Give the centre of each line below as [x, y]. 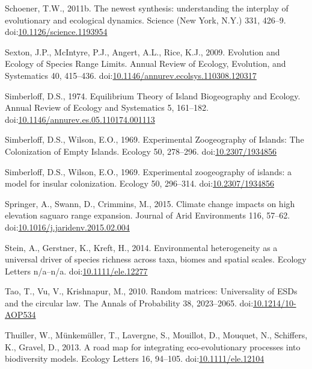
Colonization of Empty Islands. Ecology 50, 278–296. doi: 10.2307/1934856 [141, 151]
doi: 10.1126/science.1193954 [56, 32]
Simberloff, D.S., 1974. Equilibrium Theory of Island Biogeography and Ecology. [153, 95]
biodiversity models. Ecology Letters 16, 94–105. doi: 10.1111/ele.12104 [135, 358]
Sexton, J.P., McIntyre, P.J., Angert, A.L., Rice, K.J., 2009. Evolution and [142, 51]
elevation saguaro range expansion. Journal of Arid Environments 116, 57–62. [148, 215]
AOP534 [20, 315]
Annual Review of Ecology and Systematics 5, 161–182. [107, 107]
